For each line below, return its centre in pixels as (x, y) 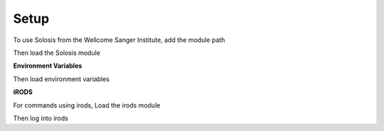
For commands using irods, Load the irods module (87, 105)
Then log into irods (41, 118)
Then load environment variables (62, 79)
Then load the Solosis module (57, 53)
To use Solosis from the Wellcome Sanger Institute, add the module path (119, 40)
